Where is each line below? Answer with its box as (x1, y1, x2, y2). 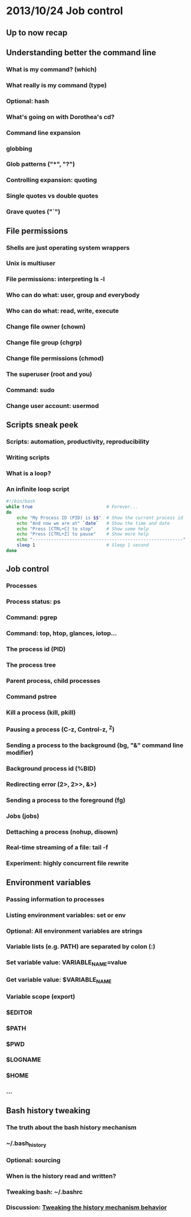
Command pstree (6, 692, 57, 700)
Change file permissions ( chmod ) (6, 354, 104, 362)
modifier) (6, 748, 34, 756)
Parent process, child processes (6, 676, 101, 685)
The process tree (6, 660, 56, 669)
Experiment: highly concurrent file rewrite (6, 859, 129, 867)
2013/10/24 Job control (6, 4, 123, 18)
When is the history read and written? (6, 1172, 117, 1180)
